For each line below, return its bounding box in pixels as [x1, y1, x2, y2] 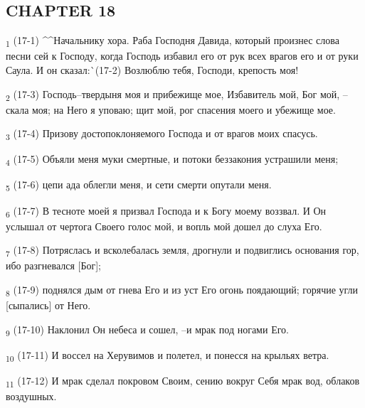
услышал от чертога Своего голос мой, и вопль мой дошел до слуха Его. [6, 218, 322, 233]
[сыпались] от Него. [6, 298, 91, 313]
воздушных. [6, 389, 57, 404]
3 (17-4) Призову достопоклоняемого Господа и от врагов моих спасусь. [6, 126, 318, 143]
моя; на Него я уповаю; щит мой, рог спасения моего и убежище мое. [32, 102, 336, 117]
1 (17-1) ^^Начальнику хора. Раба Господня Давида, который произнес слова [6, 33, 339, 49]
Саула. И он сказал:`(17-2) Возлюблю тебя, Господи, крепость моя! [6, 62, 299, 77]
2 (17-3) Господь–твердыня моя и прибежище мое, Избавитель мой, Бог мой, [6, 86, 340, 103]
